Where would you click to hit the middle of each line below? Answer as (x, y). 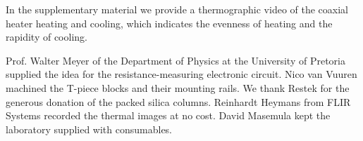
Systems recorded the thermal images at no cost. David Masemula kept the (168, 115)
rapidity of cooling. (47, 37)
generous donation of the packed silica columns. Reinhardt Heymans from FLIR (178, 101)
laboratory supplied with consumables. (89, 129)
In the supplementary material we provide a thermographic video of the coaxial (177, 9)
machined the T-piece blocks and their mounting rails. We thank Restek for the (178, 87)
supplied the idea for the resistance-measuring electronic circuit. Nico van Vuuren (181, 74)
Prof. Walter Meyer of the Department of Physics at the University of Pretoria (176, 60)
